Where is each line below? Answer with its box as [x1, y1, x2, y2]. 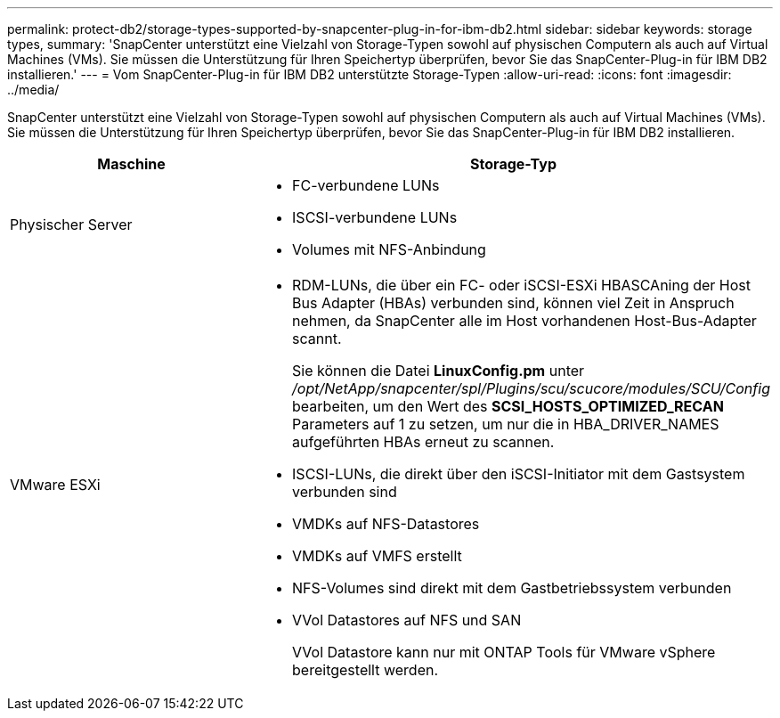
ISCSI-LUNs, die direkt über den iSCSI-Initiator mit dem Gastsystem [292, 465, 745, 483]
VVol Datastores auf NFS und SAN [292, 611, 522, 629]
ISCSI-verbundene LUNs [292, 208, 458, 226]
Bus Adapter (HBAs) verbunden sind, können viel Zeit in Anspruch [292, 294, 735, 312]
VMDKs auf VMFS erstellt [292, 547, 462, 565]
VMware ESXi [10, 476, 101, 494]
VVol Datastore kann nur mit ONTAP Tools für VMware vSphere [292, 643, 716, 661]
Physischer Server [10, 216, 133, 233]
